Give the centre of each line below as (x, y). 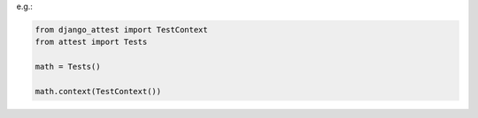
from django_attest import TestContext (121, 29)
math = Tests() (68, 67)
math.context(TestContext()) (98, 91)
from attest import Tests (91, 42)
